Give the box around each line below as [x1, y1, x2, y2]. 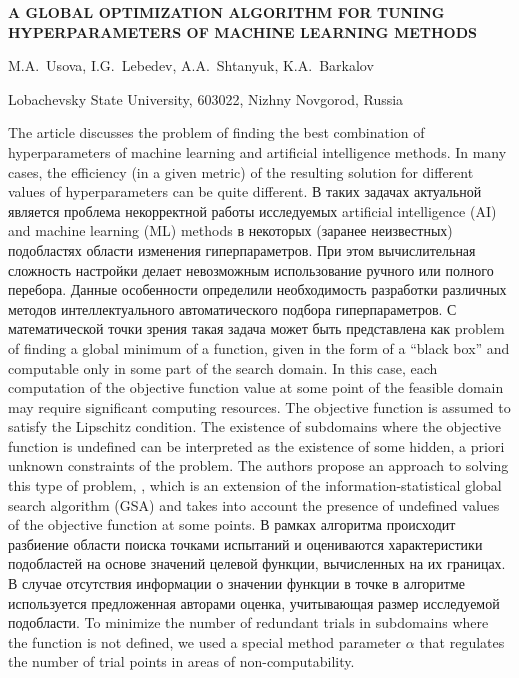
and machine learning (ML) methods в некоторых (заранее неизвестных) [8, 220, 453, 241]
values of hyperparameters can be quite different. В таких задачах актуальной [8, 181, 482, 202]
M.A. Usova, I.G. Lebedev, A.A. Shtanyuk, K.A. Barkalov [8, 55, 374, 76]
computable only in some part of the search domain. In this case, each [8, 357, 438, 378]
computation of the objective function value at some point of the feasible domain [8, 377, 504, 398]
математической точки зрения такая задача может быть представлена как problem [8, 318, 505, 339]
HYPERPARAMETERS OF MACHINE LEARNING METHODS [8, 21, 477, 42]
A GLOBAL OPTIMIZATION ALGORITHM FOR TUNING [8, 2, 445, 22]
